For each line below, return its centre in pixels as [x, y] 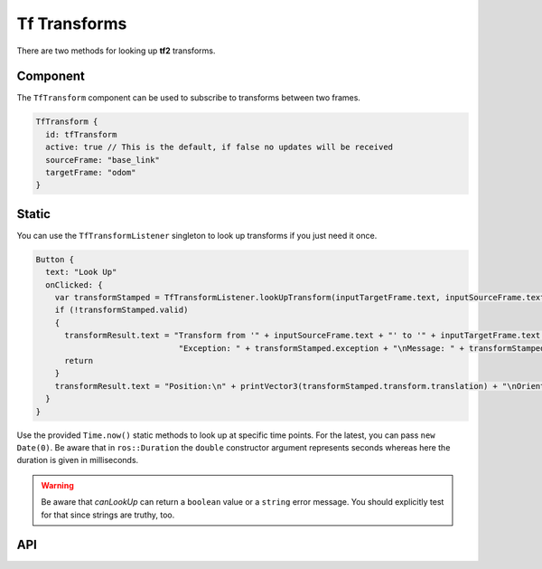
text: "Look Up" [81, 272]
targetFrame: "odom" [91, 172]
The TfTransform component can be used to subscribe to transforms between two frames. [189, 98]
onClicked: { [74, 284]
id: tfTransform [81, 134]
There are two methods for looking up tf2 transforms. [116, 51]
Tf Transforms [72, 24]
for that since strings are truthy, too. [108, 515]
